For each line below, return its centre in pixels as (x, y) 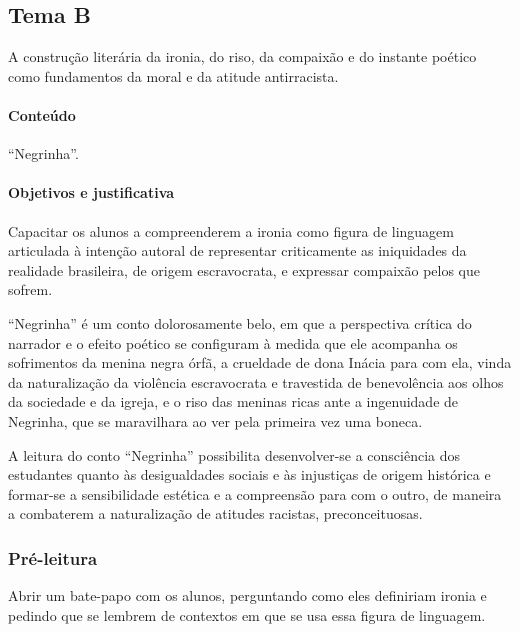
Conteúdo (42, 114)
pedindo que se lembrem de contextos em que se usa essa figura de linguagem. (247, 614)
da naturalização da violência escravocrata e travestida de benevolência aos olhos (256, 381)
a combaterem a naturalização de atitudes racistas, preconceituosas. (215, 513)
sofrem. (30, 289)
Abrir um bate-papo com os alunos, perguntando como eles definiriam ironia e (247, 595)
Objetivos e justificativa (91, 192)
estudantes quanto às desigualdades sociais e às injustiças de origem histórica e (249, 474)
